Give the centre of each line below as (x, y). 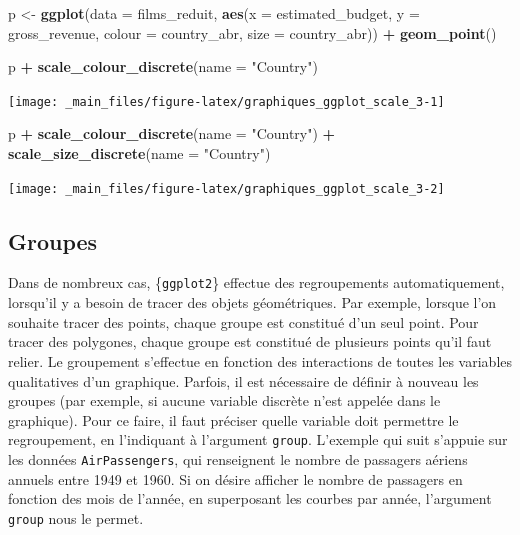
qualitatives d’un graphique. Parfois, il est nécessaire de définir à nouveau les (243, 380)
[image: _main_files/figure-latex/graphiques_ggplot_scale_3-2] (226, 188)
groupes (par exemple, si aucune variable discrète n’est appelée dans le (224, 400)
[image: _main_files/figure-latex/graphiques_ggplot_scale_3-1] (226, 101)
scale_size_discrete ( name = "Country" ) (139, 153)
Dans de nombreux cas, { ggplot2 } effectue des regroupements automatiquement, (256, 282)
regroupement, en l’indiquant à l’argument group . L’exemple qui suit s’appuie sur (258, 439)
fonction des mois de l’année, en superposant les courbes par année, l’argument (250, 498)
